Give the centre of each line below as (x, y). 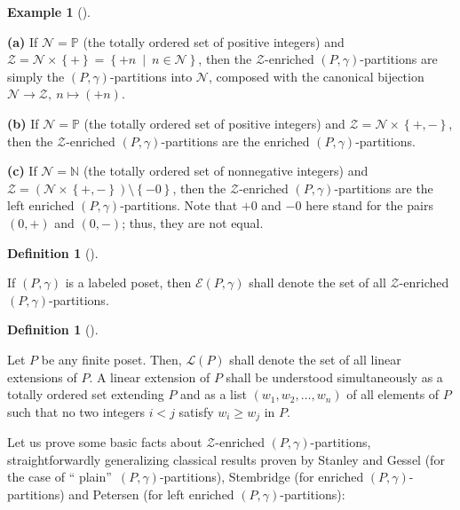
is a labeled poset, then (128, 282)
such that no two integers (76, 411)
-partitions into (151, 76)
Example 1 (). (49, 12)
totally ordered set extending (86, 394)
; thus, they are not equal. (193, 222)
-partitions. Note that (179, 205)
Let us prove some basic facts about (105, 442)
